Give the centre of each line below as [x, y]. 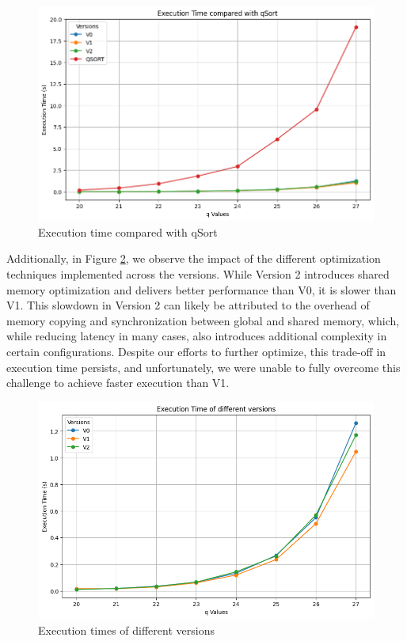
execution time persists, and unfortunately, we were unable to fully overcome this [203, 367]
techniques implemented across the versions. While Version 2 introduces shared [198, 274]
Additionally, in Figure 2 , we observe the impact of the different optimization [194, 258]
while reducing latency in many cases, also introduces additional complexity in [197, 336]
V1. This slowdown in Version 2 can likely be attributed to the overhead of [188, 305]
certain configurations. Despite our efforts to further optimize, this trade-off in [196, 351]
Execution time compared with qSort [128, 231]
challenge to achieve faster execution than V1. [118, 383]
